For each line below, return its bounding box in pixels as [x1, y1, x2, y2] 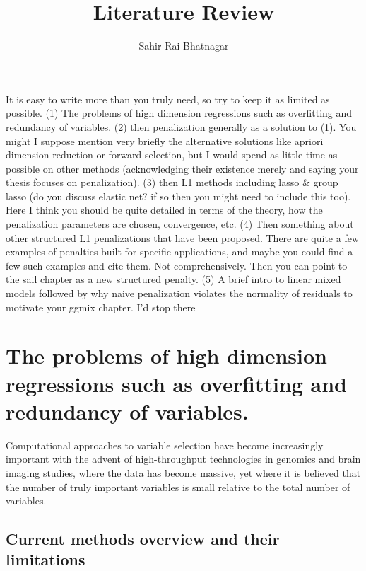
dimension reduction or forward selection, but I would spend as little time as [6, 147, 338, 162]
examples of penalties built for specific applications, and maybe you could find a [6, 244, 353, 259]
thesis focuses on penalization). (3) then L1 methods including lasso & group [6, 175, 338, 190]
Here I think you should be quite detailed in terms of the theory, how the [6, 202, 323, 217]
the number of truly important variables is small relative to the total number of [6, 479, 350, 494]
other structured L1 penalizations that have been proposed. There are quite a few [6, 230, 359, 245]
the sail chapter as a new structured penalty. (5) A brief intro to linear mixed [6, 272, 341, 287]
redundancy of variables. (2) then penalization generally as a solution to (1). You [6, 119, 357, 134]
